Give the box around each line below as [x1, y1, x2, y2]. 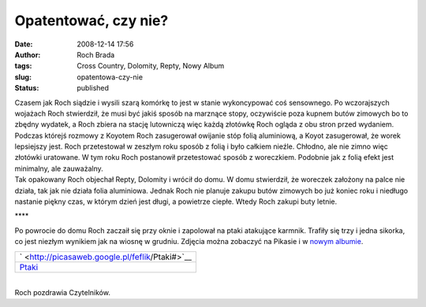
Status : [14, 83, 39, 93]
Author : [14, 50, 41, 59]
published [77, 83, 110, 93]
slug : [14, 72, 32, 82]
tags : [14, 61, 32, 71]
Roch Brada [77, 50, 115, 59]
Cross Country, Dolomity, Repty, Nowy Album [77, 61, 225, 71]
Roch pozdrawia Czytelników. [14, 287, 110, 297]
